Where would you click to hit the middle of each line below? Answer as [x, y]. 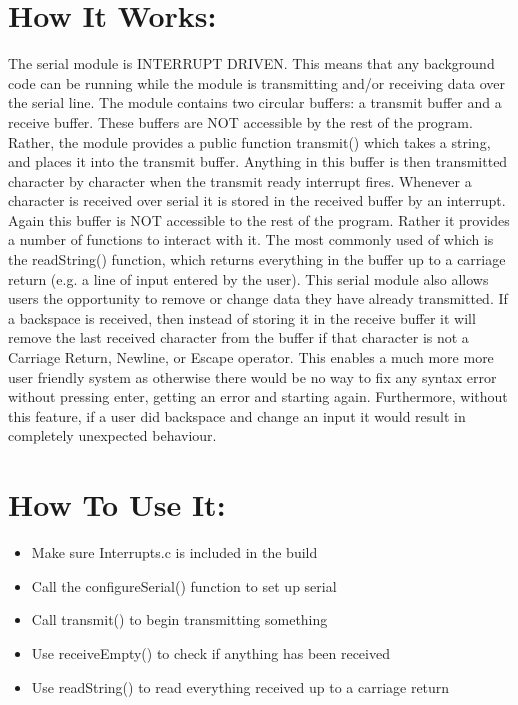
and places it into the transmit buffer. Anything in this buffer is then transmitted [258, 161]
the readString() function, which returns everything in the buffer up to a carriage [257, 259]
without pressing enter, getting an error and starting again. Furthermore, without [258, 396]
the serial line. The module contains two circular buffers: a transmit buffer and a [255, 102]
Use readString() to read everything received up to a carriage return [240, 686]
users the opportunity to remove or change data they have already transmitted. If [258, 298]
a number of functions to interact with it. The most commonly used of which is [251, 239]
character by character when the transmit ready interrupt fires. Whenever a [240, 180]
